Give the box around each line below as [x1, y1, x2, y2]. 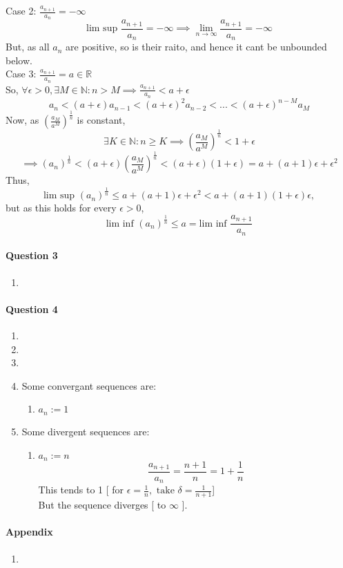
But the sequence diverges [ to [38, 498, 166, 512]
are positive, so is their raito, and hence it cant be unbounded [66, 39, 327, 54]
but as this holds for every [6, 200, 117, 215]
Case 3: [6, 66, 37, 81]
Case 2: [6, 3, 37, 17]
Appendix [6, 524, 53, 539]
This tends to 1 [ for [38, 482, 124, 497]
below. [6, 53, 32, 67]
